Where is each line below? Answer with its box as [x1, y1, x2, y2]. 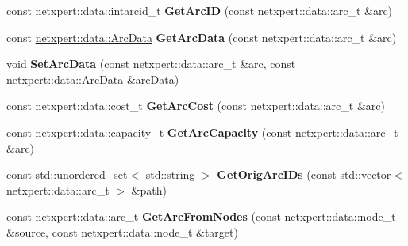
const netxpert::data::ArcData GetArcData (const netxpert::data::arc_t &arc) [6, 28, 397, 45]
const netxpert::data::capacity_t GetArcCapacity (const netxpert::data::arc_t [6, 123, 398, 140]
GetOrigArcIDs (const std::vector [217, 166, 391, 183]
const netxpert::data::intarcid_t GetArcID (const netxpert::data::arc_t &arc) [6, 2, 393, 18]
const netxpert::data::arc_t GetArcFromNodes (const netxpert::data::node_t [6, 208, 396, 225]
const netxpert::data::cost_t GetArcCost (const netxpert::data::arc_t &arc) [6, 97, 385, 114]
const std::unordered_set [6, 166, 128, 183]
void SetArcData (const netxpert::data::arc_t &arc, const [6, 55, 296, 72]
